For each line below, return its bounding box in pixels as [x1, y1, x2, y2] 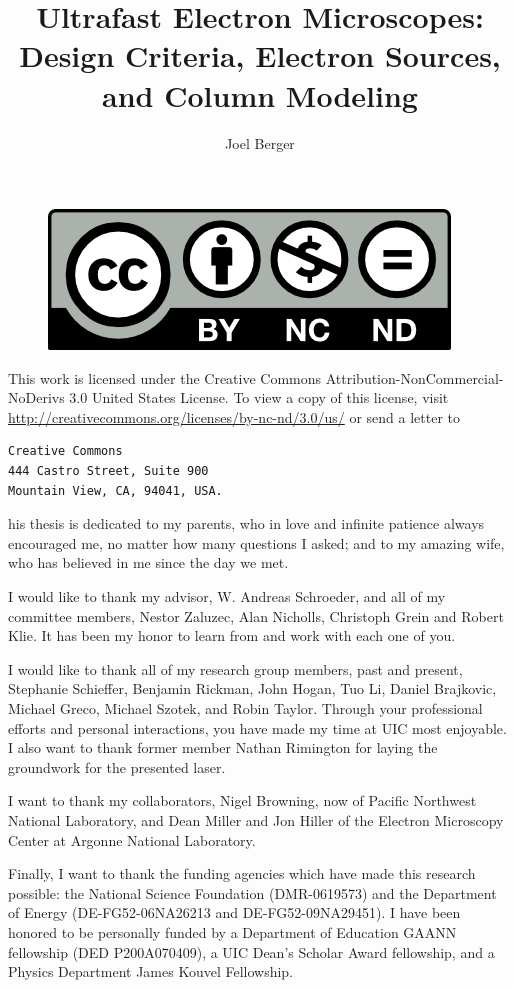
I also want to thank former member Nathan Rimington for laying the [8, 737, 438, 758]
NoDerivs [8, 387, 65, 408]
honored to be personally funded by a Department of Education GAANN [8, 921, 457, 942]
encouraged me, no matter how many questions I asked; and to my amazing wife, [8, 532, 505, 553]
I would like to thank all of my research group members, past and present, [8, 658, 463, 679]
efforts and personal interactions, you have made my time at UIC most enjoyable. [8, 717, 507, 738]
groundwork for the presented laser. [8, 756, 226, 777]
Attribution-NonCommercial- [325, 367, 504, 388]
